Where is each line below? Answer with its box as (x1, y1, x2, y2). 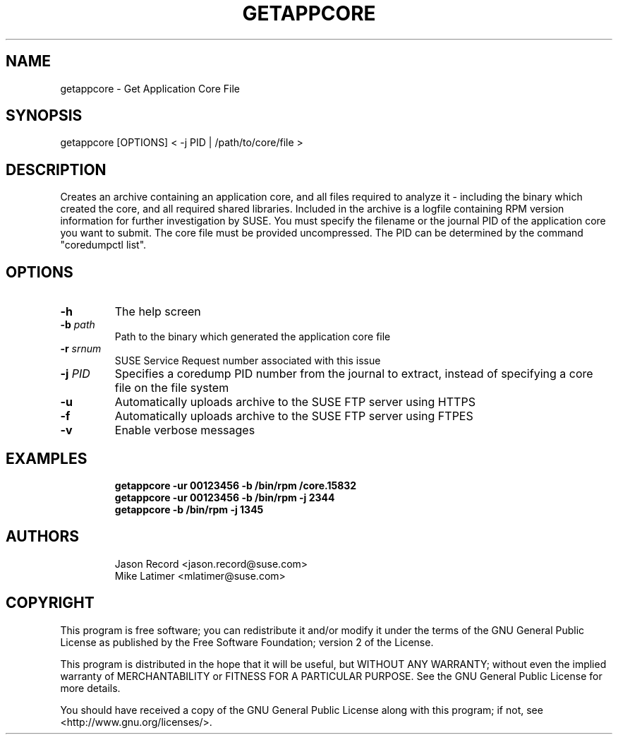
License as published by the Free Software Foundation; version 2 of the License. (60, 635, 434, 648)
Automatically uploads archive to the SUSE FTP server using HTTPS (114, 395, 475, 410)
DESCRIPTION (6, 160, 107, 179)
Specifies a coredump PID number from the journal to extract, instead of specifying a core (114, 366, 593, 381)
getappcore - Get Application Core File (60, 82, 240, 95)
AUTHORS (6, 527, 80, 546)
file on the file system (114, 381, 229, 395)
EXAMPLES (6, 449, 87, 467)
